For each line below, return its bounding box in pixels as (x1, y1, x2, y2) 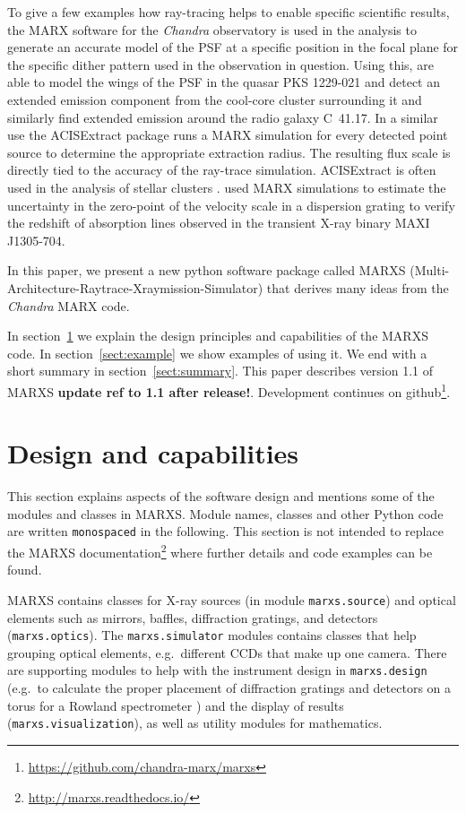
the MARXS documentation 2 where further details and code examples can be (7, 541, 433, 561)
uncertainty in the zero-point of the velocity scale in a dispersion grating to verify (7, 195, 455, 214)
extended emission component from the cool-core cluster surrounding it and (7, 90, 422, 108)
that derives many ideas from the (266, 278, 449, 297)
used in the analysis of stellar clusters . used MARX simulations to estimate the (7, 177, 446, 196)
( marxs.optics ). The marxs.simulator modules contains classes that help (7, 626, 417, 644)
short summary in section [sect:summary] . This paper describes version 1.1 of (7, 361, 433, 380)
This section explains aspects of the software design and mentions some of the (7, 487, 435, 506)
